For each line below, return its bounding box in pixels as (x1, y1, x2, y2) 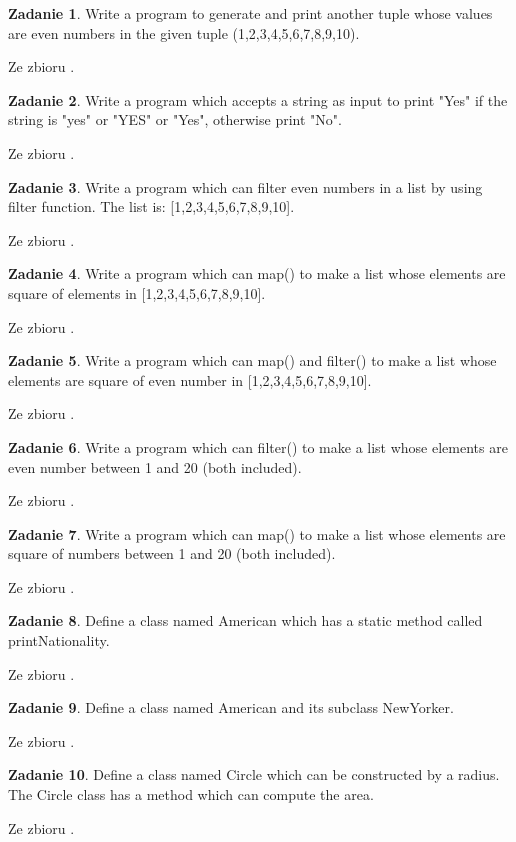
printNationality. (8, 630, 110, 651)
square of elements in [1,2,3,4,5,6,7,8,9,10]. (8, 282, 266, 303)
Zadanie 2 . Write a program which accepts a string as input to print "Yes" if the (8, 89, 508, 110)
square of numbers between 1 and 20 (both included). (8, 543, 336, 564)
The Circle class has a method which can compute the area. (8, 784, 374, 805)
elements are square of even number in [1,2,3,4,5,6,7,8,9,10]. (8, 369, 372, 390)
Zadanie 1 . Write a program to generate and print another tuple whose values (8, 3, 493, 23)
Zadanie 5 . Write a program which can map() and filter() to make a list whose (8, 350, 497, 371)
